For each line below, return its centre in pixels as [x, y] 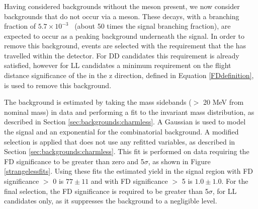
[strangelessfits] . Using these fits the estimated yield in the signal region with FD [129, 171]
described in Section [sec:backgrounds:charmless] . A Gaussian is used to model [125, 122]
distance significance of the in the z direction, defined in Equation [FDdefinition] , [129, 75]
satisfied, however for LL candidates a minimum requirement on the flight [118, 65]
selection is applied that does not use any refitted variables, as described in [120, 141]
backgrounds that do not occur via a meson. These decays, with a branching [122, 16]
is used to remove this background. [58, 85]
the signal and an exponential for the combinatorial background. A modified [121, 132]
